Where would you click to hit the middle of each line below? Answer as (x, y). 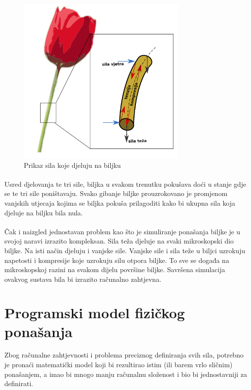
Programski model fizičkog (95, 312)
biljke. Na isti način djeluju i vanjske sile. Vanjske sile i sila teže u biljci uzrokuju (125, 250)
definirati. (19, 383)
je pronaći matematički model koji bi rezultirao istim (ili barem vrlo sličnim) (118, 365)
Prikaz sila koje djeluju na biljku (72, 165)
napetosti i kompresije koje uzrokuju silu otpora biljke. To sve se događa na (117, 260)
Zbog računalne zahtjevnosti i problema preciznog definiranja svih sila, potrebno (124, 355)
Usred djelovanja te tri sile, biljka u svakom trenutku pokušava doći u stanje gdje (125, 184)
